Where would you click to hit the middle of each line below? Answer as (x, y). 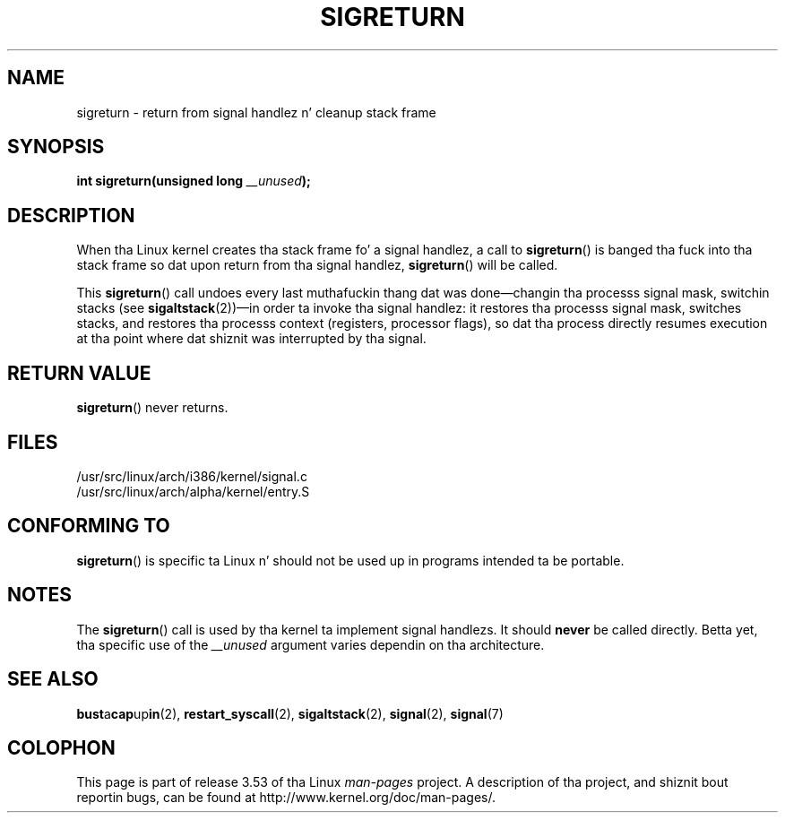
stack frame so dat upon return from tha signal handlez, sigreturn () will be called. (317, 265)
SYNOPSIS (56, 147)
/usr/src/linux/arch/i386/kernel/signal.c (192, 476)
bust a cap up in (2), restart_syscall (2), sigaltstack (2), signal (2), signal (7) (290, 713)
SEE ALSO (53, 679)
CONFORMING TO (89, 526)
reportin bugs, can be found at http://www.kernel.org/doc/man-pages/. (286, 798)
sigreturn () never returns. (152, 408)
